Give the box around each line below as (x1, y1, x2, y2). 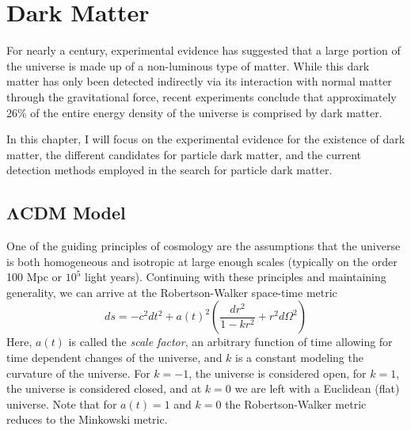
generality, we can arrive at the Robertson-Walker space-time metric (6, 283, 337, 300)
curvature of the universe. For (6, 364, 150, 381)
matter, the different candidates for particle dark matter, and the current (6, 146, 362, 162)
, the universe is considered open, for (188, 364, 367, 381)
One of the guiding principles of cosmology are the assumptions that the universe (6, 238, 401, 254)
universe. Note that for (6, 395, 117, 412)
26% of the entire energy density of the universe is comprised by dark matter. (6, 104, 382, 120)
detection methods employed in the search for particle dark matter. (6, 162, 333, 178)
